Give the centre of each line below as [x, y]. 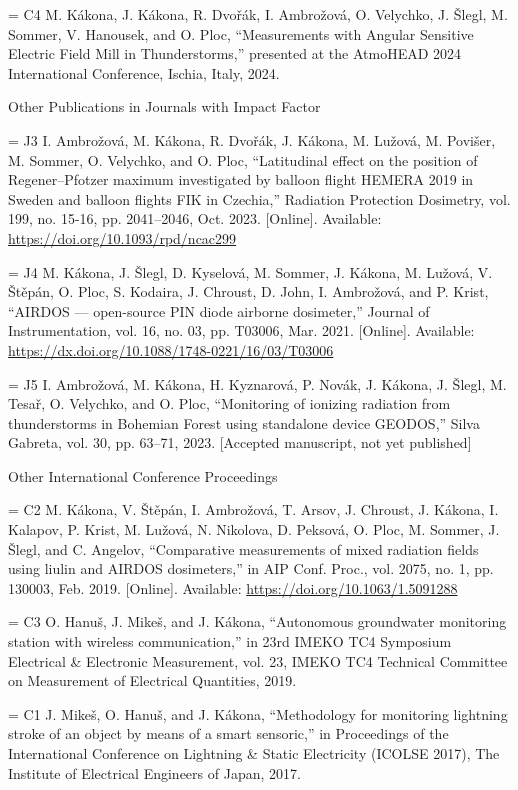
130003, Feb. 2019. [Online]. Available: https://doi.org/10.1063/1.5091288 [233, 587]
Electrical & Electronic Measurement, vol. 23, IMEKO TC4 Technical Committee [258, 660]
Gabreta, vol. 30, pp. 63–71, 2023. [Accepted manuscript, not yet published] [240, 442]
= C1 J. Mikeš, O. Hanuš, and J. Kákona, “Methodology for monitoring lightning [258, 713]
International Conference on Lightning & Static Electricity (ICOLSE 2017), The [254, 753]
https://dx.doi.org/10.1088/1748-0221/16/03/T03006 [171, 349]
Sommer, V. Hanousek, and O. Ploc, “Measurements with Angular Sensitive [241, 33]
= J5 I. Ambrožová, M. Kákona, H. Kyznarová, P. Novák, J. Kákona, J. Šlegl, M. [257, 383]
